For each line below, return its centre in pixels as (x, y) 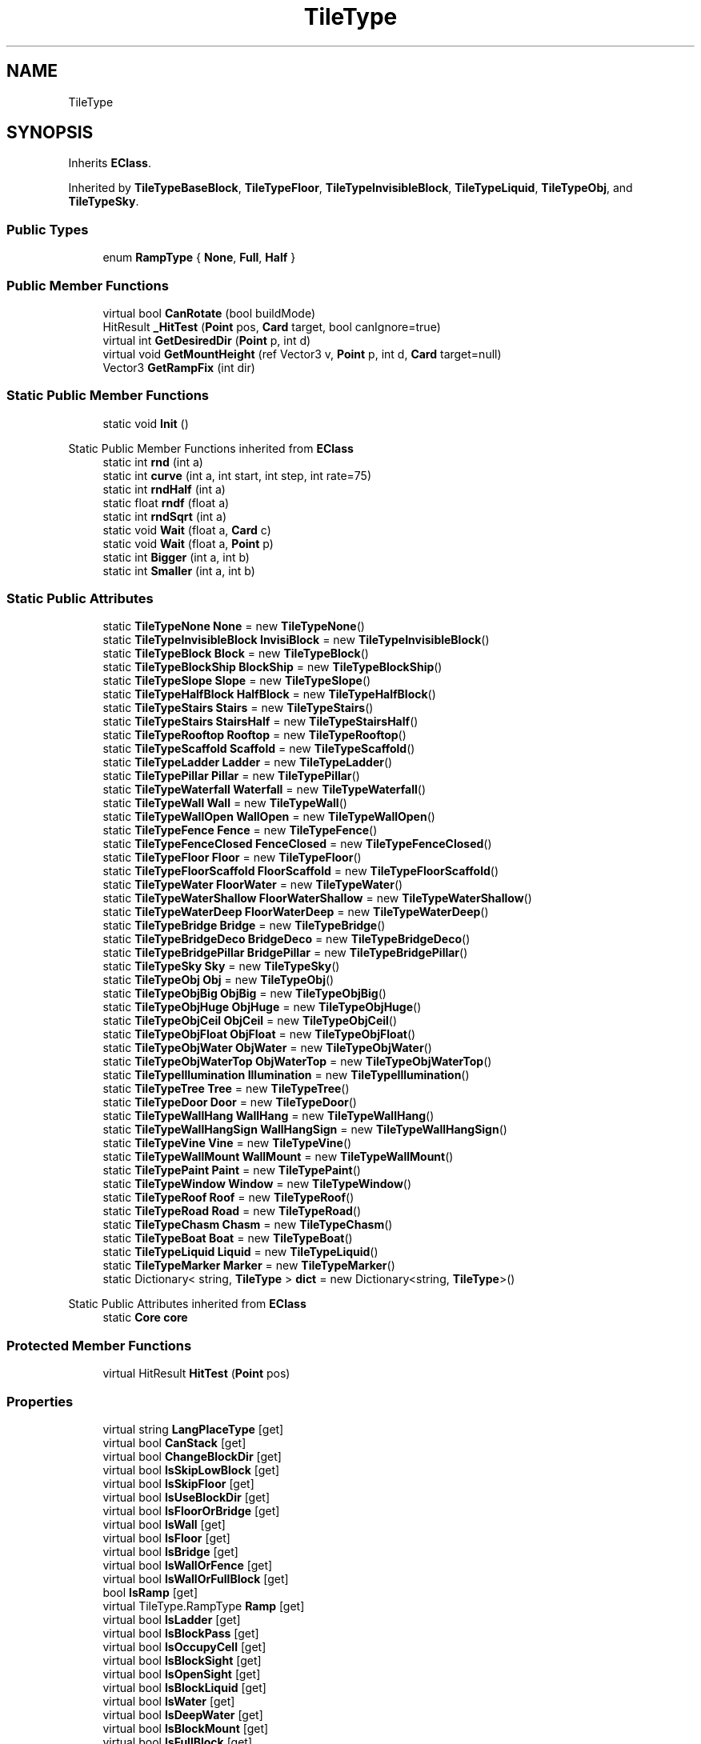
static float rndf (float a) (166, 502)
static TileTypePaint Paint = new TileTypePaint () (232, 1170)
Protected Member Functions (99, 1345)
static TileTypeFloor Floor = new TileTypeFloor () (232, 858)
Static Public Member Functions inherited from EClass (211, 448)
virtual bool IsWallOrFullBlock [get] (196, 1578)
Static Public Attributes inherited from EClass (187, 1304)
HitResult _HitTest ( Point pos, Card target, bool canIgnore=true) (272, 326)
